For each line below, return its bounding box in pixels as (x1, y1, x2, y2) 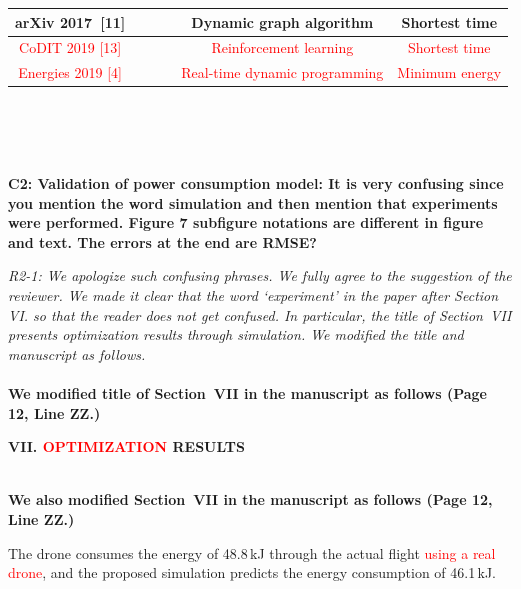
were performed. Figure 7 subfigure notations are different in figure (8, 212, 484, 233)
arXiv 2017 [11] (15, 11, 126, 32)
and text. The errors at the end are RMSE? (8, 231, 317, 252)
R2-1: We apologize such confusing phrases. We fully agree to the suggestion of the (8, 265, 512, 286)
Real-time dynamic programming (181, 62, 384, 83)
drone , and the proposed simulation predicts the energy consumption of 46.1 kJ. (8, 562, 496, 583)
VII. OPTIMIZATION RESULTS (8, 436, 245, 457)
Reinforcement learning (211, 37, 354, 58)
